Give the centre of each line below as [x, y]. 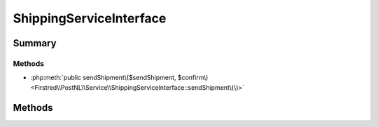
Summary [35, 43]
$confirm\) [193, 78]
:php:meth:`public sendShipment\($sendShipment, [103, 78]
